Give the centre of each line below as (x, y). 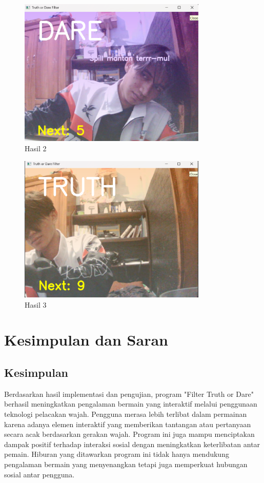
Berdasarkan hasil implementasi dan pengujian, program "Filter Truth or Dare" (129, 394)
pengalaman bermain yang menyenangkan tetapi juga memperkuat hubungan (126, 464)
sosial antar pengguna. (39, 474)
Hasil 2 (36, 148)
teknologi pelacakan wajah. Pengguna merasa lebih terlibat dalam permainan (126, 414)
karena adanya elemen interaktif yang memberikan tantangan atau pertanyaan (128, 424)
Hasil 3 (36, 304)
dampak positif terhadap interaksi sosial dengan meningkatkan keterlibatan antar (132, 444)
